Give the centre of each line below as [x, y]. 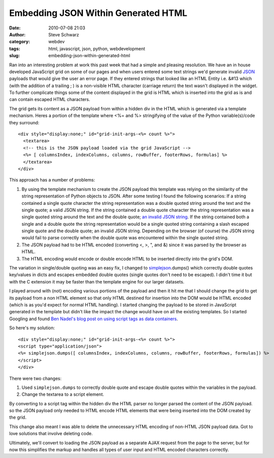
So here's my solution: [32, 328]
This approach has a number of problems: [52, 180]
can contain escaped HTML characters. [50, 99]
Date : [15, 28]
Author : [17, 34]
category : [20, 42]
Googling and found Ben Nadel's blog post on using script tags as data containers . [94, 319]
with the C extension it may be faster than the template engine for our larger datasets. [97, 281]
